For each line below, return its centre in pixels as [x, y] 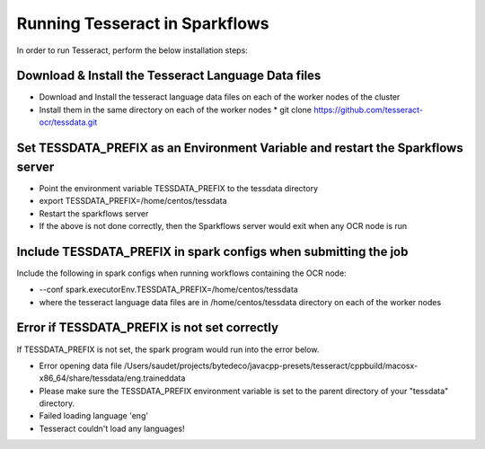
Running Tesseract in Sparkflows [143, 23]
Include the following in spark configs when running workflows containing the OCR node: [181, 273]
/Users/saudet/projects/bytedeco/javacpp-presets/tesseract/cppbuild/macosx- [271, 365]
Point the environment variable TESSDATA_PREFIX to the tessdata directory [179, 188]
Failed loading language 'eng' [93, 416]
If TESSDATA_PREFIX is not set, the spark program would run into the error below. [168, 349]
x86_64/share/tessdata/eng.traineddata [112, 378]
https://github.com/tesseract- [368, 110]
